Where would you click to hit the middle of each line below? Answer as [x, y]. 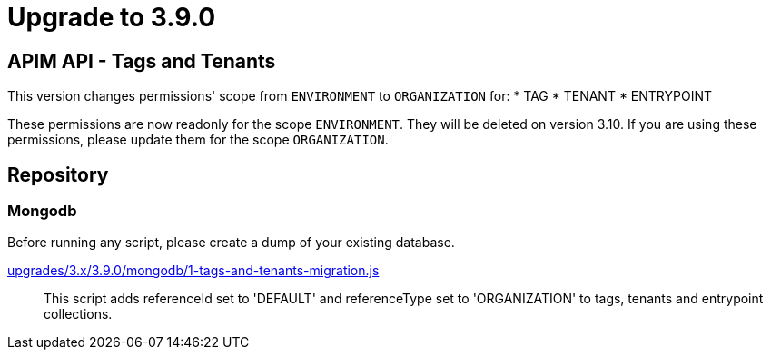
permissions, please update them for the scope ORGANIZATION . [198, 140]
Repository [58, 174]
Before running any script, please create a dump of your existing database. [231, 243]
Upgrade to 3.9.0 [112, 17]
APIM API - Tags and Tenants [142, 61]
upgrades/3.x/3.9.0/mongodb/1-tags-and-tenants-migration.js [193, 271]
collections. [78, 314]
